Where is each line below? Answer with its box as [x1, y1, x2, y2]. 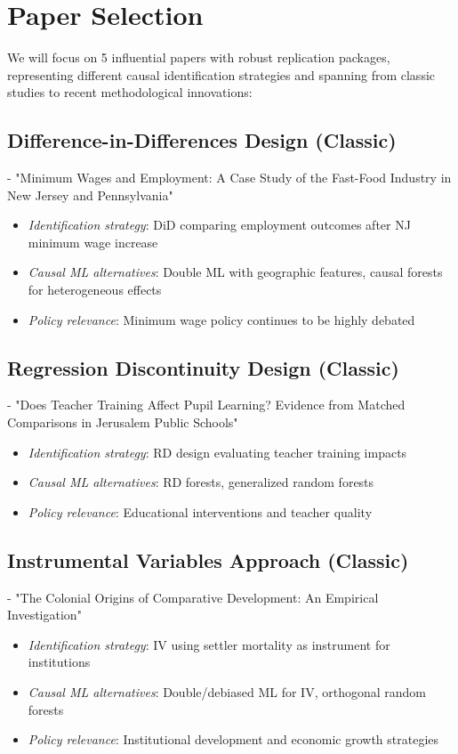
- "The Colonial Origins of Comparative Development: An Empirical [7, 588, 379, 606]
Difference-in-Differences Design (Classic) [7, 126, 397, 154]
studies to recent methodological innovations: [7, 83, 253, 101]
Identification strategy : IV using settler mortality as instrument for [28, 635, 390, 653]
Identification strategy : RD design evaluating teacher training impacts [28, 442, 407, 461]
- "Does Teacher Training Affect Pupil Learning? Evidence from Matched [7, 395, 406, 414]
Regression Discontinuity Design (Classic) [7, 353, 399, 381]
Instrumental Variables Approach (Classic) [7, 546, 409, 573]
